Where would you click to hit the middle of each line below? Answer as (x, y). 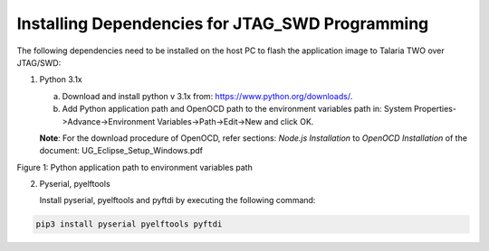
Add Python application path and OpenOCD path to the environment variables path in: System (237, 109)
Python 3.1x (61, 79)
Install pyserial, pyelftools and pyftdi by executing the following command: (177, 200)
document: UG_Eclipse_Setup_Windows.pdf (121, 151)
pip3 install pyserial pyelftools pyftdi (129, 224)
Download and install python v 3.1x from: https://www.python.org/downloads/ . (207, 96)
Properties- (435, 109)
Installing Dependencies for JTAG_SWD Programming (223, 23)
